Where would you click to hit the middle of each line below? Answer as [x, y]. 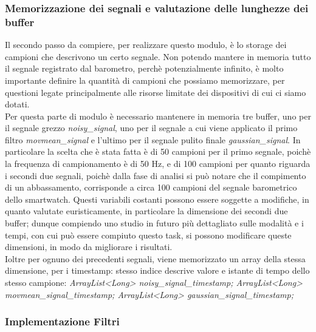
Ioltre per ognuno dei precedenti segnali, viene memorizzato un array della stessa [155, 258]
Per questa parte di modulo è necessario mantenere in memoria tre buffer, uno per [158, 116]
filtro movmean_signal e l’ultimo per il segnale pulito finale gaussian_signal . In [153, 139]
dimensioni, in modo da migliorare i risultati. [89, 247]
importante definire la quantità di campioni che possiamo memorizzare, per [145, 80]
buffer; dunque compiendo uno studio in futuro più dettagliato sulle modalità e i [154, 223]
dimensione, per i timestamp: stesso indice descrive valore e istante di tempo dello [157, 270]
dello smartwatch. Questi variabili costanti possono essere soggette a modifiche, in [157, 199]
